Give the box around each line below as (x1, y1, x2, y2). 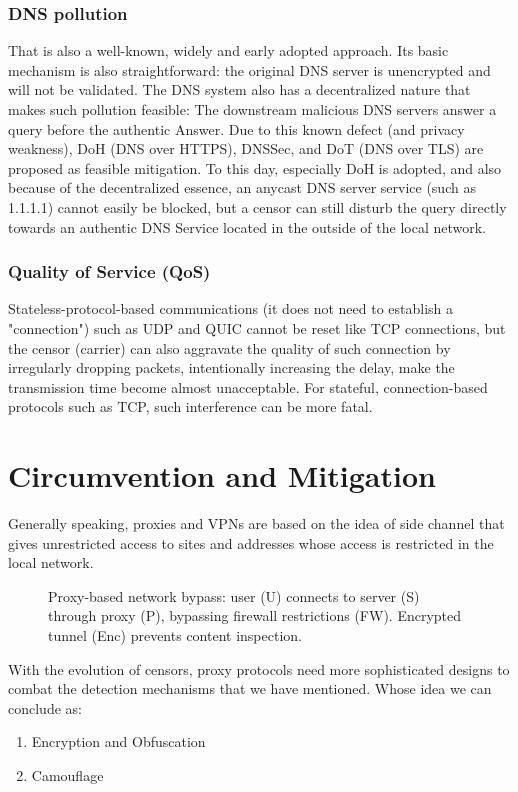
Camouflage (31, 765, 104, 785)
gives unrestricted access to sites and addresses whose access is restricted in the (8, 532, 494, 553)
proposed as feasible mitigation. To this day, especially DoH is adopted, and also (8, 157, 502, 178)
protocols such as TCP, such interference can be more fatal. (8, 396, 373, 417)
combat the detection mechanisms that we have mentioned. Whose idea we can (8, 678, 492, 699)
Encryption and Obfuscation (31, 731, 206, 752)
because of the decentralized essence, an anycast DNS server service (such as (8, 177, 476, 198)
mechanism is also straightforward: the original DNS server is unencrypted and (8, 59, 491, 80)
